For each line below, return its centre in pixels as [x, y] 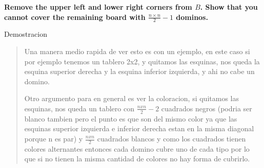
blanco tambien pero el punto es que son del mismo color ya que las [131, 118]
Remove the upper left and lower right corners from [98, 7]
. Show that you [229, 7]
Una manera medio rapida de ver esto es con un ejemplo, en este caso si [137, 51]
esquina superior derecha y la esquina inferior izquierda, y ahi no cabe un [139, 71]
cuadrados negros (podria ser [207, 108]
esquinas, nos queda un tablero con [79, 108]
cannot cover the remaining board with [75, 17]
